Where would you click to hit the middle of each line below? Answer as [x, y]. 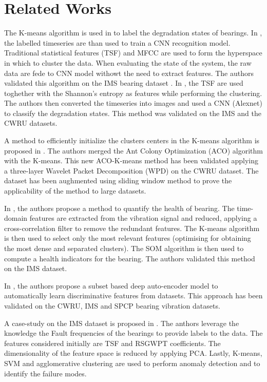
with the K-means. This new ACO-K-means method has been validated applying [131, 160]
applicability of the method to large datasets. [75, 191]
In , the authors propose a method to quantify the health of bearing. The [119, 208]
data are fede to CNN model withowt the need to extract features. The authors [129, 73]
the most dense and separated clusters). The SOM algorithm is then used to [124, 248]
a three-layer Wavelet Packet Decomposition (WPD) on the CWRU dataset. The [131, 170]
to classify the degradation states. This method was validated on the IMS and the [133, 113]
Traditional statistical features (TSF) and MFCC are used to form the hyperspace [133, 53]
